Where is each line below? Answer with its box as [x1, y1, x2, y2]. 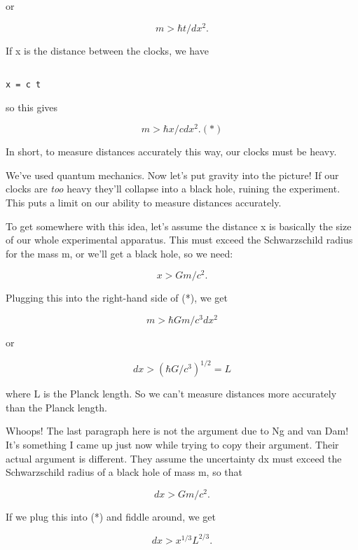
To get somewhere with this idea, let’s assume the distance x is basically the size [6, 218, 352, 233]
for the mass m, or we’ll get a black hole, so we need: [6, 246, 233, 260]
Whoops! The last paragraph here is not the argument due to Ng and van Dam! [6, 423, 349, 438]
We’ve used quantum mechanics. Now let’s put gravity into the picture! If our [6, 167, 339, 182]
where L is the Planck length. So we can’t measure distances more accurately [6, 386, 337, 401]
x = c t [6, 79, 41, 90]
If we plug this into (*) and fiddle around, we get [6, 509, 216, 523]
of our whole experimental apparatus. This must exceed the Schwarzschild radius [6, 232, 353, 247]
